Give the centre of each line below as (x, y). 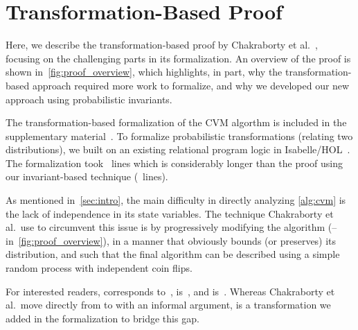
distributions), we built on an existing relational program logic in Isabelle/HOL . (178, 149)
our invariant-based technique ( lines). (87, 176)
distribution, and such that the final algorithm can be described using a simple (173, 254)
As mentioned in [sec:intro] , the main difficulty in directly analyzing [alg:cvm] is (176, 200)
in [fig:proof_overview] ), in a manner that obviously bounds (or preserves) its (171, 240)
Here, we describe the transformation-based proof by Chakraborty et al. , (162, 45)
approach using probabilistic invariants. (89, 99)
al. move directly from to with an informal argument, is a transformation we (168, 305)
